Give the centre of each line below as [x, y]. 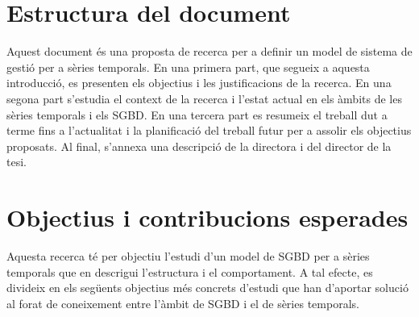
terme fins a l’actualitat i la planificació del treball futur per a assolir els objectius [209, 130]
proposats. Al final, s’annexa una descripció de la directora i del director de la [199, 146]
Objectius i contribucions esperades [207, 217]
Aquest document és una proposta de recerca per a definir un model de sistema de [209, 51]
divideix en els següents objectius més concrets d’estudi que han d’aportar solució [207, 288]
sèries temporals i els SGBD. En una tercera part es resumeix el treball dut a [197, 114]
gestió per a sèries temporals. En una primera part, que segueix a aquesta [188, 67]
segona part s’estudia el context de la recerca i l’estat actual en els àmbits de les [204, 98]
